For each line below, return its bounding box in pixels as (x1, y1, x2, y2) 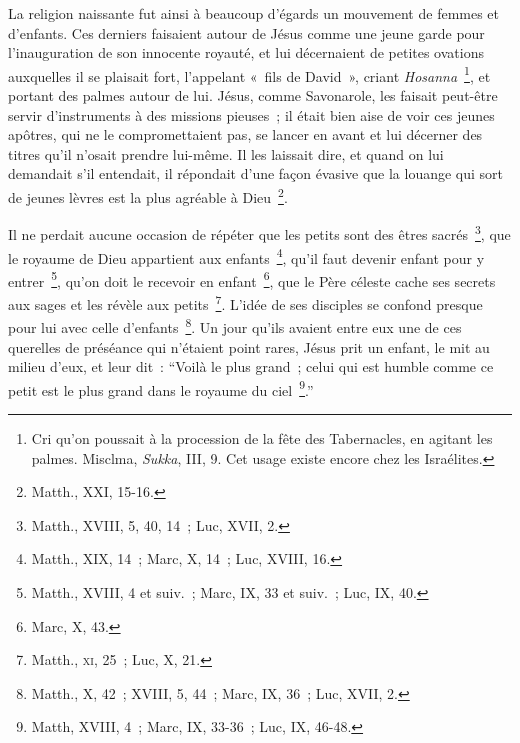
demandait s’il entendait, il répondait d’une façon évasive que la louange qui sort (8, 163, 504, 184)
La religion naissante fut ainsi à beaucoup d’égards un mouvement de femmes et (8, 3, 500, 23)
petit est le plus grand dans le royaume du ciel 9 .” (8, 376, 314, 400)
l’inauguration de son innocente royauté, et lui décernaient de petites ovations (8, 42, 484, 63)
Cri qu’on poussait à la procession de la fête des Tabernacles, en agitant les (31, 427, 493, 448)
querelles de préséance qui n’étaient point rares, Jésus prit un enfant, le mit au (8, 336, 490, 357)
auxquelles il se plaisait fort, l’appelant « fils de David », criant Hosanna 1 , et (8, 62, 491, 86)
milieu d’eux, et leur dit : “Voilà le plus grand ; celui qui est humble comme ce (8, 356, 494, 377)
